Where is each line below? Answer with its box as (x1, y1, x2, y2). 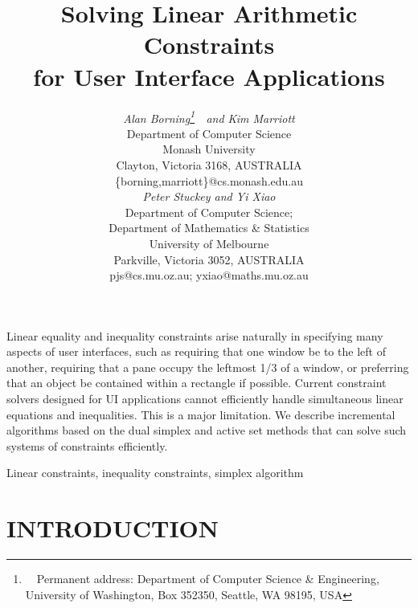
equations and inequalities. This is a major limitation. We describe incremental (6, 406, 395, 422)
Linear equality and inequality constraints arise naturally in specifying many (6, 327, 383, 344)
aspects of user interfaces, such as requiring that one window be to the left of (6, 343, 386, 360)
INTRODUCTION (6, 512, 219, 545)
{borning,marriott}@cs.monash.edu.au (114, 172, 304, 189)
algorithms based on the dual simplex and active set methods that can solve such (6, 422, 407, 439)
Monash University (162, 141, 256, 157)
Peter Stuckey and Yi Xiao (142, 188, 276, 205)
